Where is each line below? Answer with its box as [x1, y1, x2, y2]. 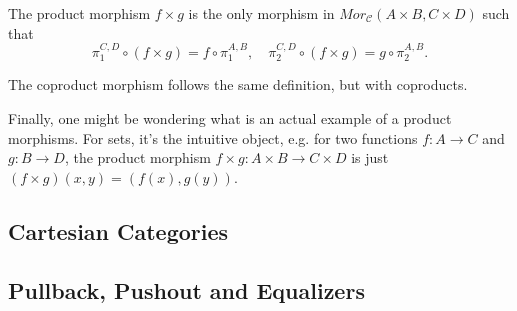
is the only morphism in [188, 3, 335, 23]
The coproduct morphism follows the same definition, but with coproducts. [8, 74, 468, 95]
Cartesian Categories [8, 215, 229, 246]
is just [351, 147, 389, 168]
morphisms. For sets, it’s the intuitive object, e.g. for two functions [8, 127, 418, 148]
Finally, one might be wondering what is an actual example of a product [8, 108, 452, 129]
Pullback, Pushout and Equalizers [8, 274, 365, 305]
